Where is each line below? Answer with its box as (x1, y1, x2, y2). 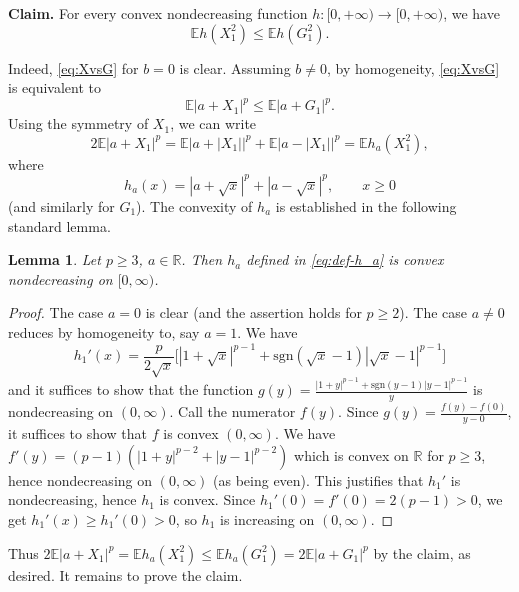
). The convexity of (136, 195, 253, 216)
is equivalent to (8, 77, 102, 98)
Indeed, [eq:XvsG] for (8, 57, 139, 78)
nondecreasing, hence (8, 489, 137, 510)
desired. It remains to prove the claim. (8, 564, 243, 585)
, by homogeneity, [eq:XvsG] (326, 57, 500, 78)
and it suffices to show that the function (8, 379, 254, 400)
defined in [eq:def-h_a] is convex (246, 249, 444, 270)
